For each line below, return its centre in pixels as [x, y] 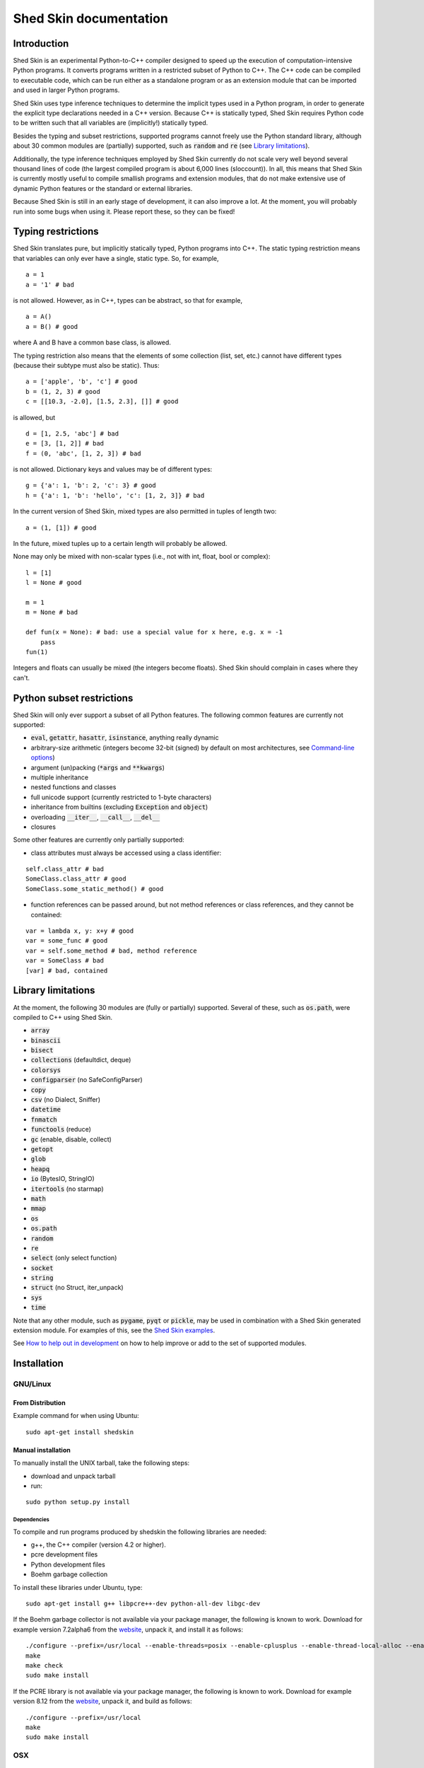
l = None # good [54, 583]
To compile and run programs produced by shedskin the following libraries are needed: [140, 1532]
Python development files [68, 1564]
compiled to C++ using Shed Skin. [63, 1017]
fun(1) [37, 652]
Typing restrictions [56, 232]
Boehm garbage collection [69, 1574]
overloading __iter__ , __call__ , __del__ [95, 817]
